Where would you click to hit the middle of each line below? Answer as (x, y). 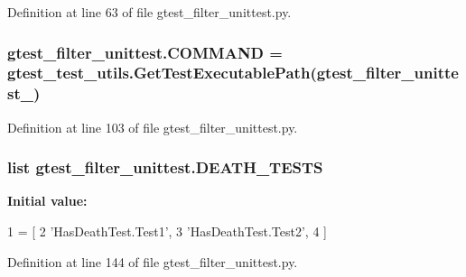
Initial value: (47, 201)
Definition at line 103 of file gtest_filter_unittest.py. (153, 127)
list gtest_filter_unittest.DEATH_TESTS (165, 167)
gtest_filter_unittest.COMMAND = (145, 52)
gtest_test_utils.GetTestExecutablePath (159, 73)
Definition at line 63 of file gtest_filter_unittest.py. (149, 12)
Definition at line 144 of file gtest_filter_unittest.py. (153, 261)
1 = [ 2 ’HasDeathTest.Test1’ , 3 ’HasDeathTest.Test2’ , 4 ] (167, 231)
